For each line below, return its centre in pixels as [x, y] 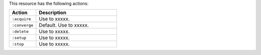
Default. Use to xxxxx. [64, 25]
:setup [19, 38]
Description [53, 13]
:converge [23, 25]
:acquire [22, 19]
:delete [20, 31]
